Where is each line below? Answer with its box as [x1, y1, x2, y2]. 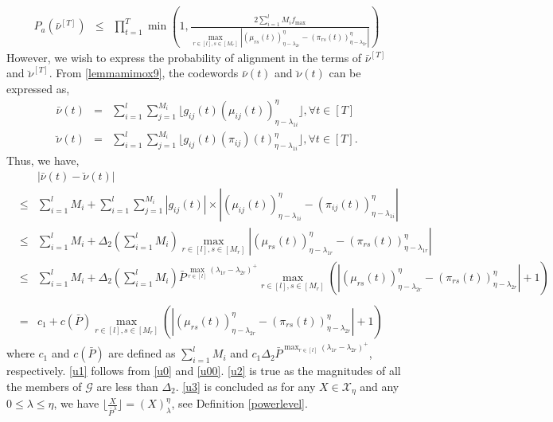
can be [329, 64, 361, 81]
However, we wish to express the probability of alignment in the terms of [6, 49, 362, 65]
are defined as [108, 345, 176, 361]
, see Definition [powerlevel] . [171, 395, 308, 412]
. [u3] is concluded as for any [175, 377, 316, 394]
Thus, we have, [6, 152, 80, 169]
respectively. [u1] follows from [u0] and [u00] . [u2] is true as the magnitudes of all [6, 362, 401, 379]
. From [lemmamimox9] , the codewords [49, 64, 239, 81]
